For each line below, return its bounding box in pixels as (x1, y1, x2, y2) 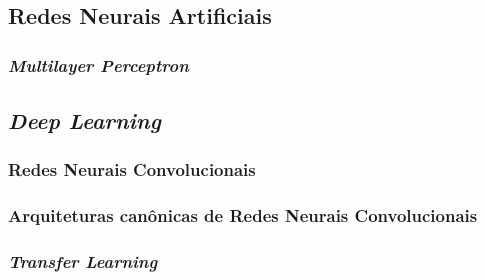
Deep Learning (8, 105, 161, 136)
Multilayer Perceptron (8, 52, 189, 77)
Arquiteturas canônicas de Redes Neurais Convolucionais (8, 203, 478, 228)
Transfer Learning (8, 249, 158, 274)
